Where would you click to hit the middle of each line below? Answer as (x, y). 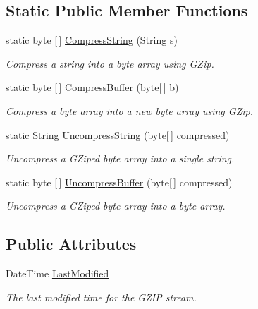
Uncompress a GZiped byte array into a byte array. (116, 206)
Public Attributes (71, 244)
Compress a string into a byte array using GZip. (110, 63)
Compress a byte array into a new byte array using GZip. (129, 110)
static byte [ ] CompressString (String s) (92, 40)
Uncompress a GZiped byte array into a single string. (120, 158)
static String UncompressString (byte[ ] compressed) (118, 134)
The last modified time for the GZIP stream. (101, 297)
